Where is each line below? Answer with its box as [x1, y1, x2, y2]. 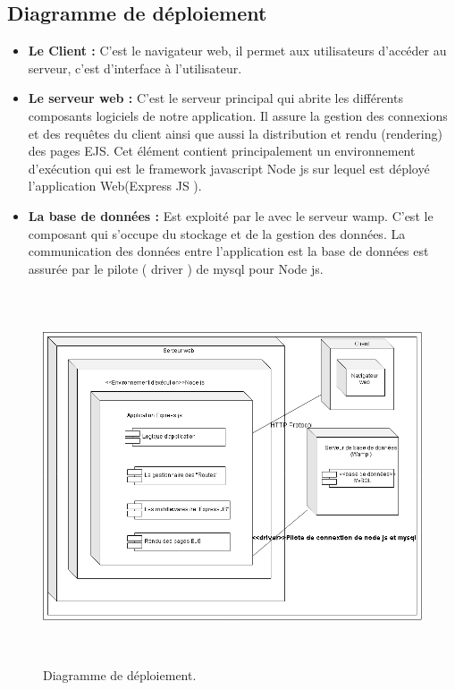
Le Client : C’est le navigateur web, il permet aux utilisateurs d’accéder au [28, 41, 447, 60]
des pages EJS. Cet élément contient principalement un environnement [28, 141, 416, 160]
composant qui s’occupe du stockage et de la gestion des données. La [28, 224, 406, 243]
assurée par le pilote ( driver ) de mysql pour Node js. [28, 259, 324, 277]
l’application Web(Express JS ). [28, 176, 202, 195]
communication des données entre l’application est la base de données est [28, 242, 429, 260]
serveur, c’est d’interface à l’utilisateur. [28, 58, 242, 77]
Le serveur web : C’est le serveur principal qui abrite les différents [28, 89, 403, 107]
